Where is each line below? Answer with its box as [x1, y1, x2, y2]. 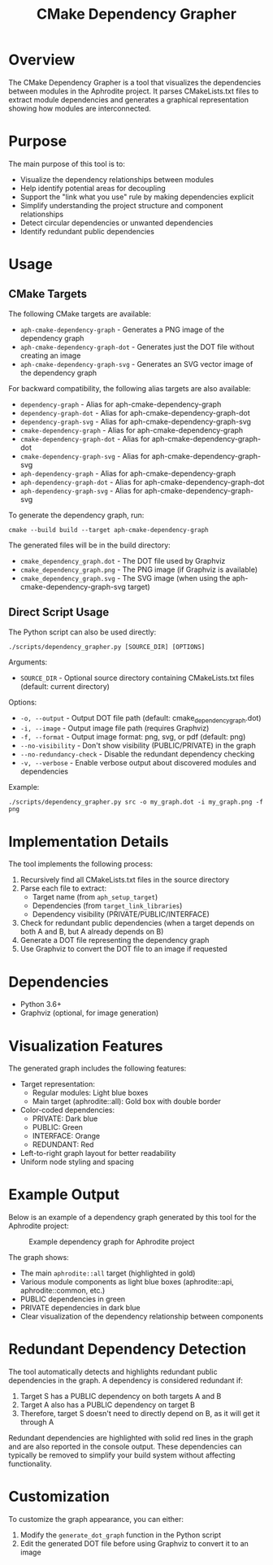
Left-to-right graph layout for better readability [19, 1149, 176, 1158]
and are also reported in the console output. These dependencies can [8, 1441, 242, 1452]
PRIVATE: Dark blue [32, 1114, 98, 1123]
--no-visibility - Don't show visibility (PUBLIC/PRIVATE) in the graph [19, 741, 256, 751]
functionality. [8, 1459, 53, 1469]
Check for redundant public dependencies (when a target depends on [19, 918, 254, 928]
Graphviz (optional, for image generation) [19, 1008, 159, 1018]
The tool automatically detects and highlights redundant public [8, 1367, 218, 1377]
